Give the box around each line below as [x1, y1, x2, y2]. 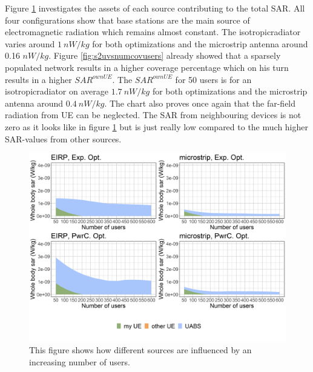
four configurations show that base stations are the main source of [5, 13, 250, 26]
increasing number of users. [29, 355, 130, 368]
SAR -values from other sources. [5, 132, 122, 145]
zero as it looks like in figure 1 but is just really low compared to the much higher [5, 120, 308, 133]
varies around [5, 37, 55, 50]
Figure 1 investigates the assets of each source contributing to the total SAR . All [5, 2, 305, 14]
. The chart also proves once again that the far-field [104, 96, 296, 109]
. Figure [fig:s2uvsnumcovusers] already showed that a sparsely [48, 49, 281, 62]
